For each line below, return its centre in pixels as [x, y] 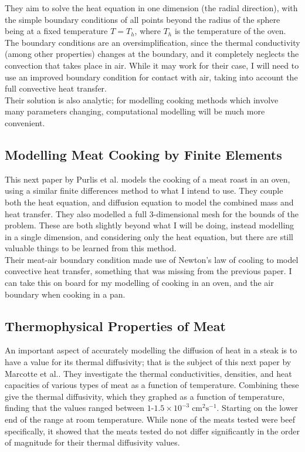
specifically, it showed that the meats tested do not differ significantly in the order [152, 431]
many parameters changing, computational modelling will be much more [135, 111]
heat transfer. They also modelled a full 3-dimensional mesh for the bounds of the [152, 213]
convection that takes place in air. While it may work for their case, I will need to [152, 65]
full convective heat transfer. [56, 88]
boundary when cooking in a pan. [65, 294]
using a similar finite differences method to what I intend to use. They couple [144, 190]
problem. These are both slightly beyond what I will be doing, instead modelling [150, 225]
